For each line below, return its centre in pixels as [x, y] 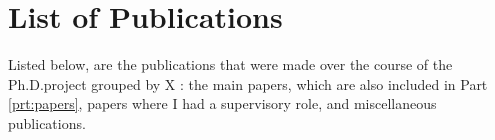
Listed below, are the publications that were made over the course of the [230, 64]
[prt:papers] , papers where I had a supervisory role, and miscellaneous [222, 103]
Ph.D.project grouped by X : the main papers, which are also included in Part [248, 83]
